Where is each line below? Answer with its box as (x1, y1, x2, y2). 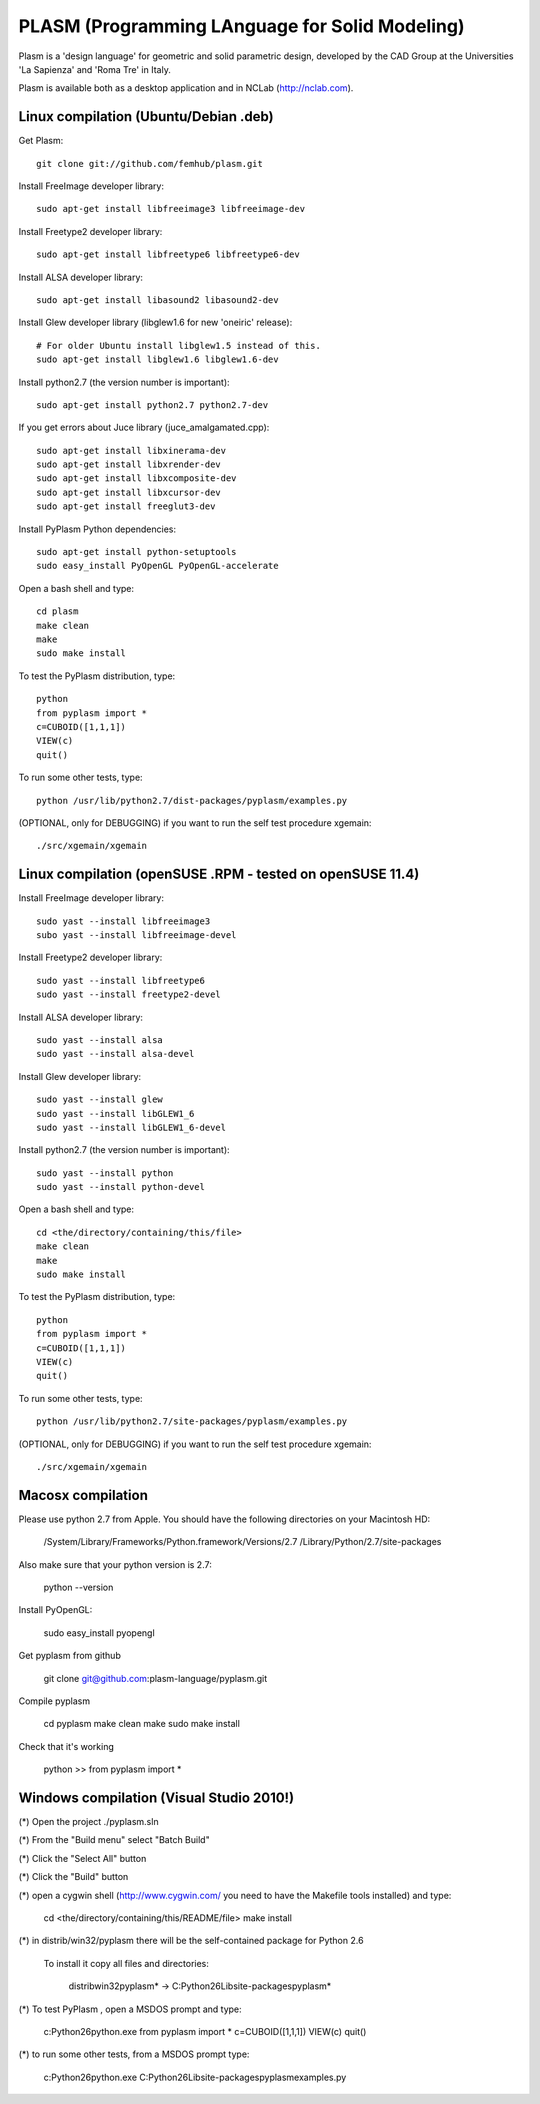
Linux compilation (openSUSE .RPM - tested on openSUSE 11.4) (18, 866, 420, 883)
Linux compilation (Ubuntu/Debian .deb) (18, 108, 274, 125)
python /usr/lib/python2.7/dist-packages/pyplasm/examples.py (36, 795, 348, 806)
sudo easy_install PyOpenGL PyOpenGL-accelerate (36, 560, 279, 572)
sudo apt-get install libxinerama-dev (36, 445, 227, 456)
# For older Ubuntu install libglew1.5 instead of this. (36, 340, 322, 351)
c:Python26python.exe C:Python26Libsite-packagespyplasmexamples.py (43, 2071, 347, 2083)
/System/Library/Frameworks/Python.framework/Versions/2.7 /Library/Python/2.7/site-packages (43, 1536, 442, 1548)
